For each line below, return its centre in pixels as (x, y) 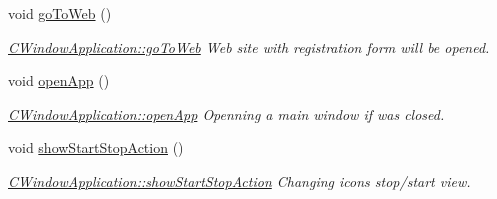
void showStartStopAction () (96, 147)
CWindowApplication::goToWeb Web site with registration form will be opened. (249, 46)
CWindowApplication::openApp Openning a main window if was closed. (226, 113)
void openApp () (59, 80)
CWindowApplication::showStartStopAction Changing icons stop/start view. (239, 180)
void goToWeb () (60, 13)
